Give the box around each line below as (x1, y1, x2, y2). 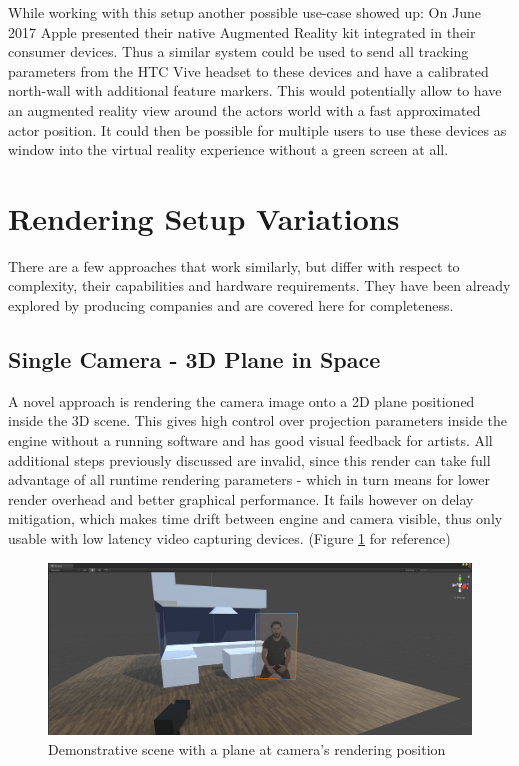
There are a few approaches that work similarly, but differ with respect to (8, 255, 460, 276)
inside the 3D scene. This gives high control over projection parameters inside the (8, 410, 507, 431)
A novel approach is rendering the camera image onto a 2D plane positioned (8, 390, 475, 411)
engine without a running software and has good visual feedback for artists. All (8, 430, 493, 451)
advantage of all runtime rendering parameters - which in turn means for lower (8, 469, 490, 490)
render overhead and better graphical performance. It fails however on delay (8, 488, 474, 509)
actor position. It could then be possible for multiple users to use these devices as (8, 119, 507, 140)
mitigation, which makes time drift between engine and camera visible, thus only (8, 508, 503, 529)
